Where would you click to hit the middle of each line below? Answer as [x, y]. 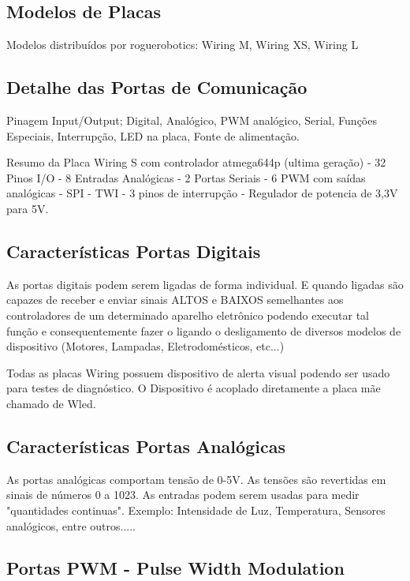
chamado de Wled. [51, 403]
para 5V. [28, 208]
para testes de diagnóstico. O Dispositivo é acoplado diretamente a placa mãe [194, 388]
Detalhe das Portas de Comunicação [157, 87]
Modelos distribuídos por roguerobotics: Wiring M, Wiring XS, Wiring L [183, 45]
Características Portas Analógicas [146, 446]
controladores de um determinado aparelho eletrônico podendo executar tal [188, 315]
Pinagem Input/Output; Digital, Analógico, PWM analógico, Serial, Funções [192, 120]
